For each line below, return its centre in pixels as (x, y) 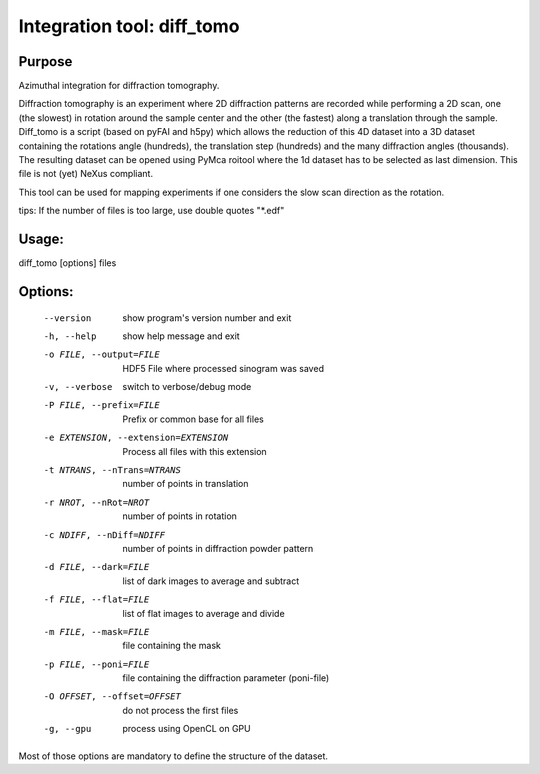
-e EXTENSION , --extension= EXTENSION (136, 438)
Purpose (45, 61)
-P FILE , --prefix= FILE (101, 405)
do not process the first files (180, 710)
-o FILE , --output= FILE (101, 354)
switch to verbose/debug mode (187, 387)
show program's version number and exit (207, 317)
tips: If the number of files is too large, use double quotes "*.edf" (151, 211)
